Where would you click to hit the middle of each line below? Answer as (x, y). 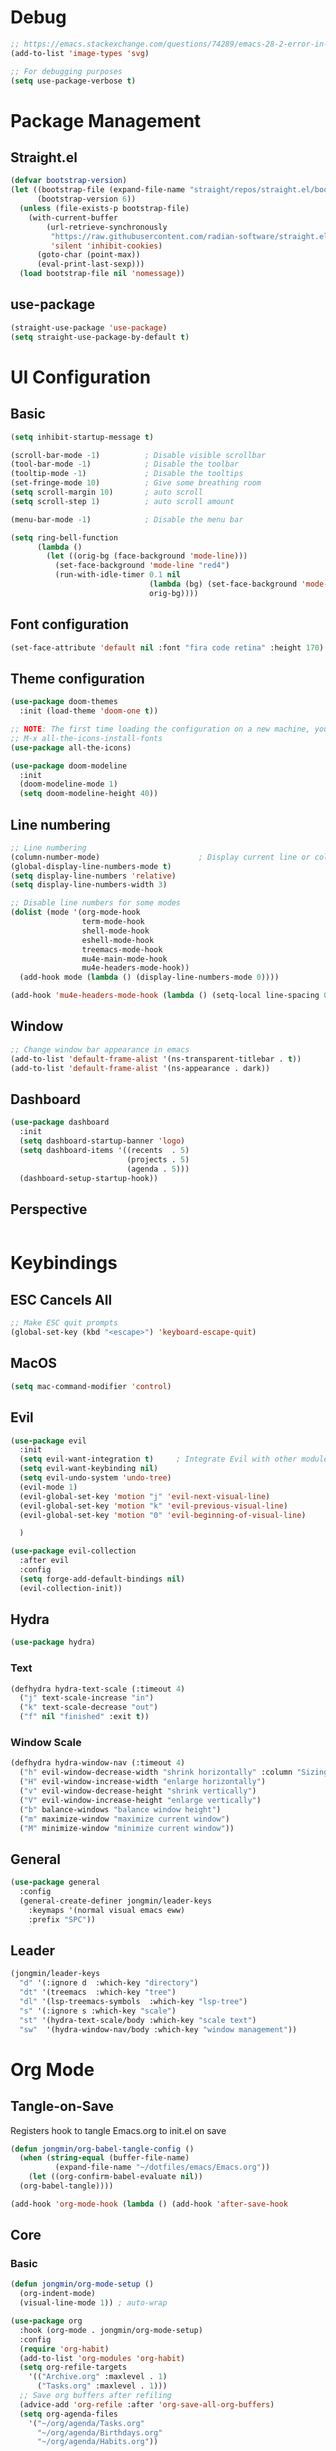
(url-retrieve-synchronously (107, 227)
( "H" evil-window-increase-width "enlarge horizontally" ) (143, 1782)
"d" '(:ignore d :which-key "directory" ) (109, 1983)
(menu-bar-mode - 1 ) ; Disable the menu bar (127, 519)
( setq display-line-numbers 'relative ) (93, 876)
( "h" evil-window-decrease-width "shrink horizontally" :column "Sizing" (176, 1772)
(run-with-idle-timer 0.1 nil (118, 575)
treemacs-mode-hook (122, 949)
